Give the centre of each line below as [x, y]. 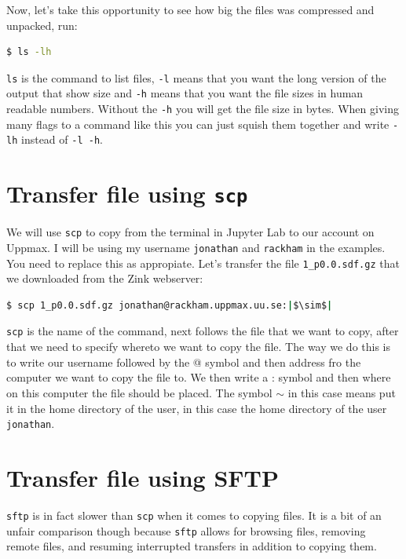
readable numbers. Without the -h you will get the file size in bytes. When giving [203, 109]
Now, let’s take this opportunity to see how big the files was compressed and [190, 9]
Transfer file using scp [127, 194]
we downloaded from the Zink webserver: [105, 278]
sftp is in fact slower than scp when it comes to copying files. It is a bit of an [194, 515]
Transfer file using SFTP [143, 477]
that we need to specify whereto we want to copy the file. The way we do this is [199, 347]
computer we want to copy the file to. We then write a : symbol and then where [199, 377]
